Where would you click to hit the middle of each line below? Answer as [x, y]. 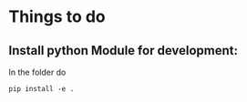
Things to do [57, 17]
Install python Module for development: [123, 51]
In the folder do [37, 72]
